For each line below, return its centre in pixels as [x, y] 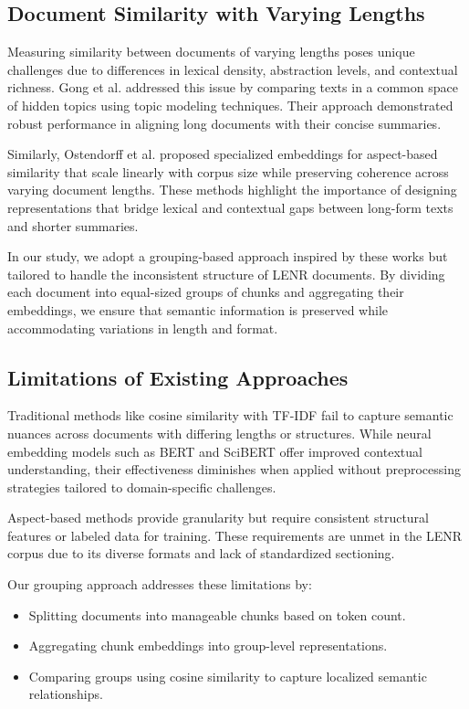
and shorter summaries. [73, 225]
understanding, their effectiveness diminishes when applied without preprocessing [234, 469]
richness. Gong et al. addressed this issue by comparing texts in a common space [233, 87]
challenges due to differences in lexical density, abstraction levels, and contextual [233, 69]
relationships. [66, 694]
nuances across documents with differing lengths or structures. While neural [219, 433]
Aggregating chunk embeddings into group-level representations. [208, 646]
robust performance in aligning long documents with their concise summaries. [224, 123]
